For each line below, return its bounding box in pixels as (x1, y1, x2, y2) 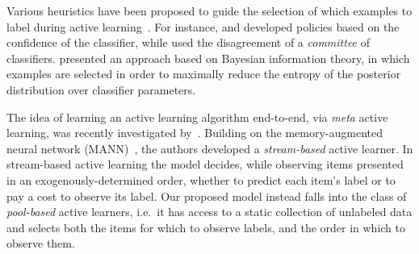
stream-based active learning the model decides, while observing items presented (6, 156, 404, 173)
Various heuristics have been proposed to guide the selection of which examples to (6, 2, 413, 19)
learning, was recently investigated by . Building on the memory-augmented (6, 124, 383, 141)
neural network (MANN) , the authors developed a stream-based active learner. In (6, 139, 413, 156)
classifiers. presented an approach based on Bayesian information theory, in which (6, 49, 410, 66)
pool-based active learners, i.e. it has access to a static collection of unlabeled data (6, 203, 413, 220)
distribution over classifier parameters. (6, 81, 196, 98)
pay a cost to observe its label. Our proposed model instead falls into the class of (6, 187, 407, 204)
